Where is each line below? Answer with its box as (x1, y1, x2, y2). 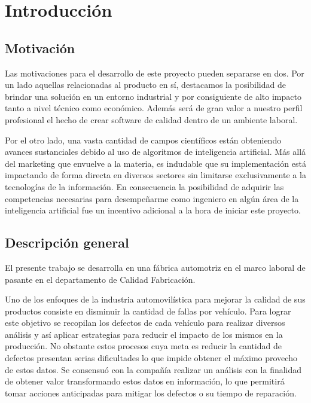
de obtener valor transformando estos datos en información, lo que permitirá (5, 375, 285, 387)
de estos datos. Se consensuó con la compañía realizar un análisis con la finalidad (5, 363, 302, 375)
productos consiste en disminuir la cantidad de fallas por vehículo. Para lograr (5, 304, 291, 317)
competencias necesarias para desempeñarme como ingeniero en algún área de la (5, 192, 299, 204)
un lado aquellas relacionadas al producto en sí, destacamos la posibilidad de (5, 78, 286, 91)
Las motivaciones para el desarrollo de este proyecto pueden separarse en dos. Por (5, 66, 304, 79)
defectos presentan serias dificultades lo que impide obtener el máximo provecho (5, 352, 297, 364)
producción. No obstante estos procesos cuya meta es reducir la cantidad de (5, 340, 282, 352)
